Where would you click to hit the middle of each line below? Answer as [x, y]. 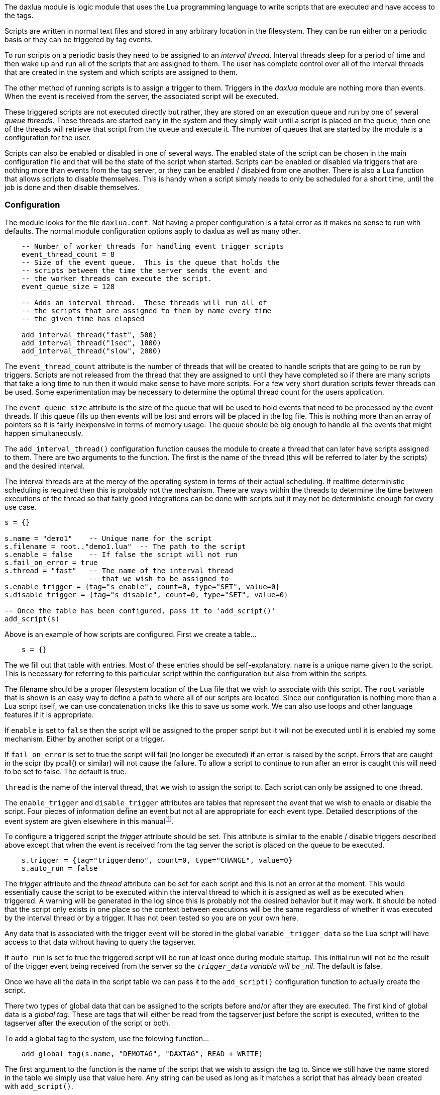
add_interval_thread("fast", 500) [89, 335]
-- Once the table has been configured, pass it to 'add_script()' [140, 611]
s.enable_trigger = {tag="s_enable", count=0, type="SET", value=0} [142, 586]
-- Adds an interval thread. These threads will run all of [144, 302]
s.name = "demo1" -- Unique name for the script [108, 538]
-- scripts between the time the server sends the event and [144, 270]
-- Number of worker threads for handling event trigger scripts [153, 246]
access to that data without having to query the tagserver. [100, 942]
